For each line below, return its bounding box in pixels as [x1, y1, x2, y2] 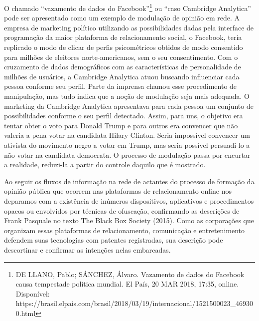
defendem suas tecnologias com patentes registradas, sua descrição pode [4, 235, 223, 245]
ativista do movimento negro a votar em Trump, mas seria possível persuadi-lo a [4, 139, 250, 150]
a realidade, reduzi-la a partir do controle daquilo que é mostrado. [4, 159, 206, 170]
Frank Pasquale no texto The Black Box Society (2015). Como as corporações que [4, 215, 254, 226]
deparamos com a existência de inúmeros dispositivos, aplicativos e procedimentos [4, 195, 254, 206]
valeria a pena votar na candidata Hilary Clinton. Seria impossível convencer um [4, 130, 250, 140]
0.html [15, 308, 36, 318]
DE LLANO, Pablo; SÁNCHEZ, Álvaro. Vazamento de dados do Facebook [15, 269, 245, 279]
